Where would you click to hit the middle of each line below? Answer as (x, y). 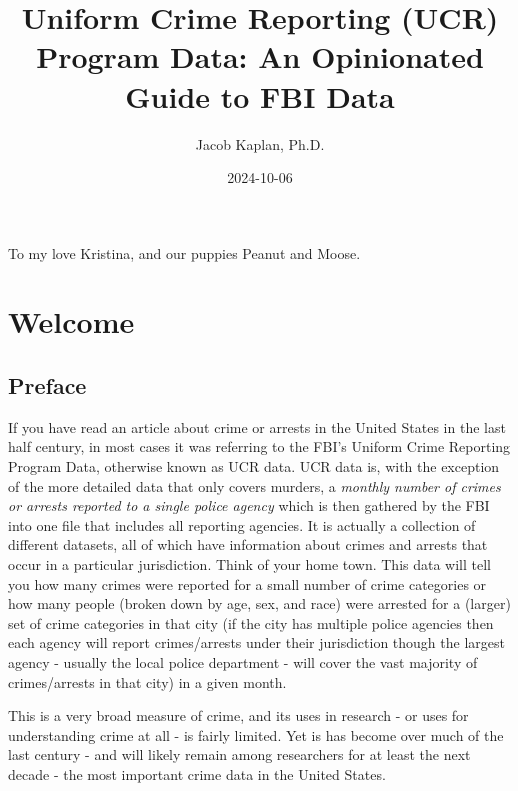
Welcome (71, 321)
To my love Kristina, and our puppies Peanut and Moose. (184, 252)
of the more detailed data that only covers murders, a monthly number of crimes (254, 485)
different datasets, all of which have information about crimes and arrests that (248, 544)
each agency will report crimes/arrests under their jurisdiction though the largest (256, 642)
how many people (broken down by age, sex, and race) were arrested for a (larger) (259, 603)
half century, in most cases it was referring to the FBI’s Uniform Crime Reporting (259, 446)
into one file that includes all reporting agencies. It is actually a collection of (242, 524)
